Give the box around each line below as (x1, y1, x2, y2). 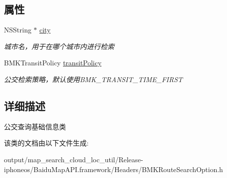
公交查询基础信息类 (4, 121, 66, 131)
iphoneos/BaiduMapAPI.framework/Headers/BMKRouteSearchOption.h (4, 164, 223, 174)
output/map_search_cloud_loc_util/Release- (4, 154, 143, 164)
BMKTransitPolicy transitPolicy (4, 58, 102, 68)
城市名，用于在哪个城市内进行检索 (4, 41, 114, 51)
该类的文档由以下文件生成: (4, 138, 89, 148)
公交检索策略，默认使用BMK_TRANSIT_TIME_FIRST (4, 74, 183, 84)
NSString (4, 25, 32, 35)
